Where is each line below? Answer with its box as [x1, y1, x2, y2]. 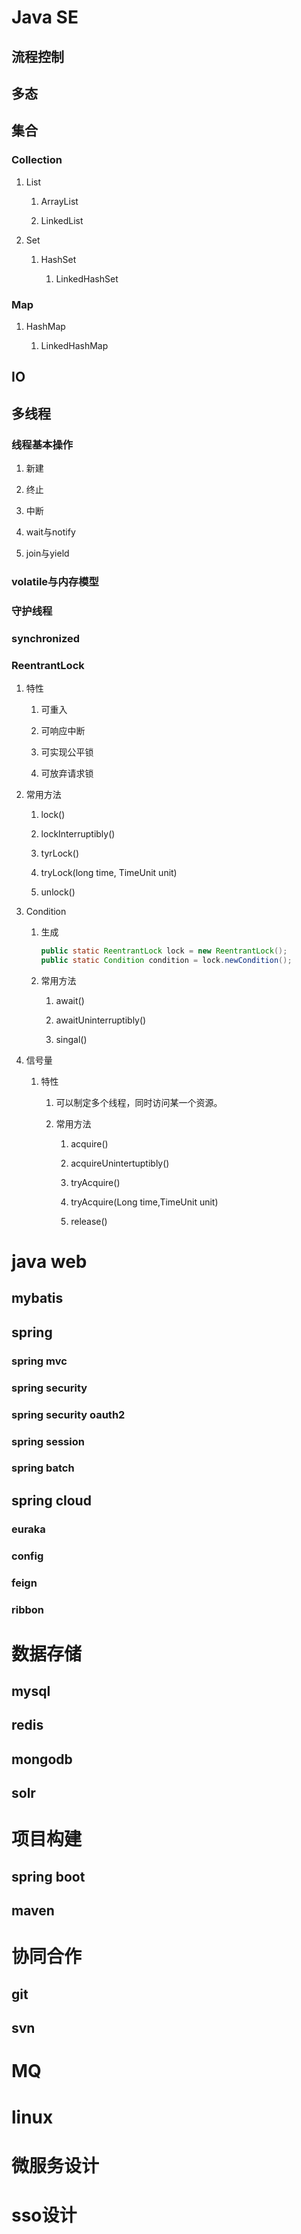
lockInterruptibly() [40, 828, 116, 840]
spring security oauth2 [11, 1407, 126, 1421]
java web [11, 1251, 88, 1273]
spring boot [11, 1868, 86, 1885]
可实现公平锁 [40, 746, 94, 758]
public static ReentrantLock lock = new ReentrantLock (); [40, 946, 288, 956]
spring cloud [11, 1492, 92, 1509]
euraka [11, 1522, 46, 1536]
